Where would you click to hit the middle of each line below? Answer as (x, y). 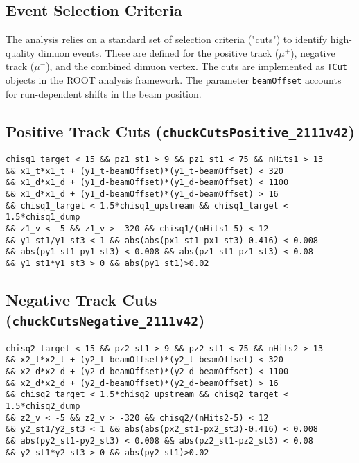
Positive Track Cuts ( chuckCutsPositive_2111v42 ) (180, 131)
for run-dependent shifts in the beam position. (104, 93)
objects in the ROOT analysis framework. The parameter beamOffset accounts (174, 80)
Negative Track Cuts (81, 300)
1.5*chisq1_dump (43, 217)
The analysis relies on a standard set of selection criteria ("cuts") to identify (167, 39)
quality (20, 52)
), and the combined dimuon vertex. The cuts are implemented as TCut (196, 66)
